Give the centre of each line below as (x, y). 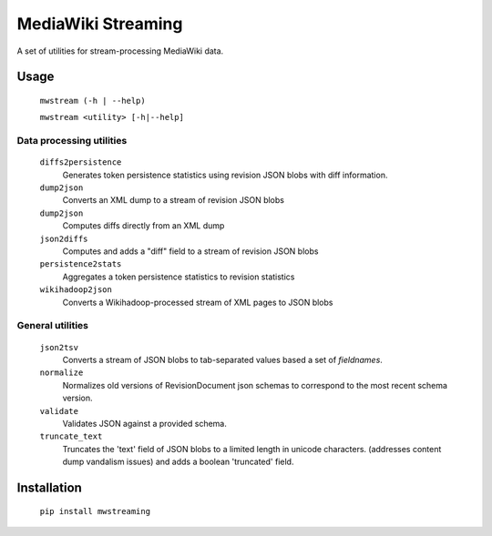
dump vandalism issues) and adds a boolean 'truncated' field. (178, 462)
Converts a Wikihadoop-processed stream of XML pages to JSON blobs (198, 302)
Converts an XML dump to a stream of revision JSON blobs (173, 200)
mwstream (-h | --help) (92, 101)
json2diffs (64, 238)
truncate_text (71, 436)
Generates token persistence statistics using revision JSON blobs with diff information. (225, 175)
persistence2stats (81, 264)
